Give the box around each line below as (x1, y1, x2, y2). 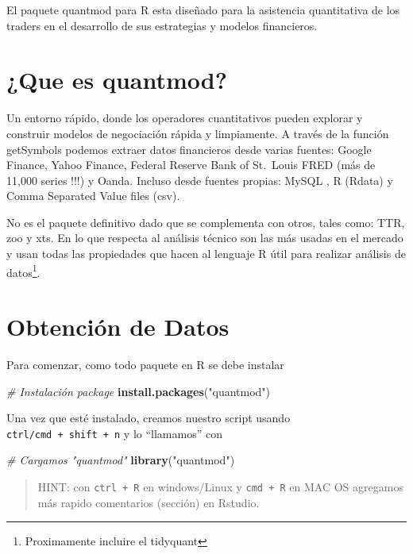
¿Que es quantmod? (6, 63, 227, 96)
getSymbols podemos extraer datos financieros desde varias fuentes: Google (6, 140, 372, 157)
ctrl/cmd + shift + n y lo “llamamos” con (6, 425, 222, 441)
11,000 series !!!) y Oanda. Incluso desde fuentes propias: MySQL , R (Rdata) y (6, 171, 393, 188)
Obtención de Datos (6, 310, 230, 343)
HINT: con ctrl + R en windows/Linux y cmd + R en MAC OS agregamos (37, 479, 403, 495)
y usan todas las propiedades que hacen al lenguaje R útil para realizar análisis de (6, 245, 406, 262)
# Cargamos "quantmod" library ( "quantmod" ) (6, 452, 235, 468)
